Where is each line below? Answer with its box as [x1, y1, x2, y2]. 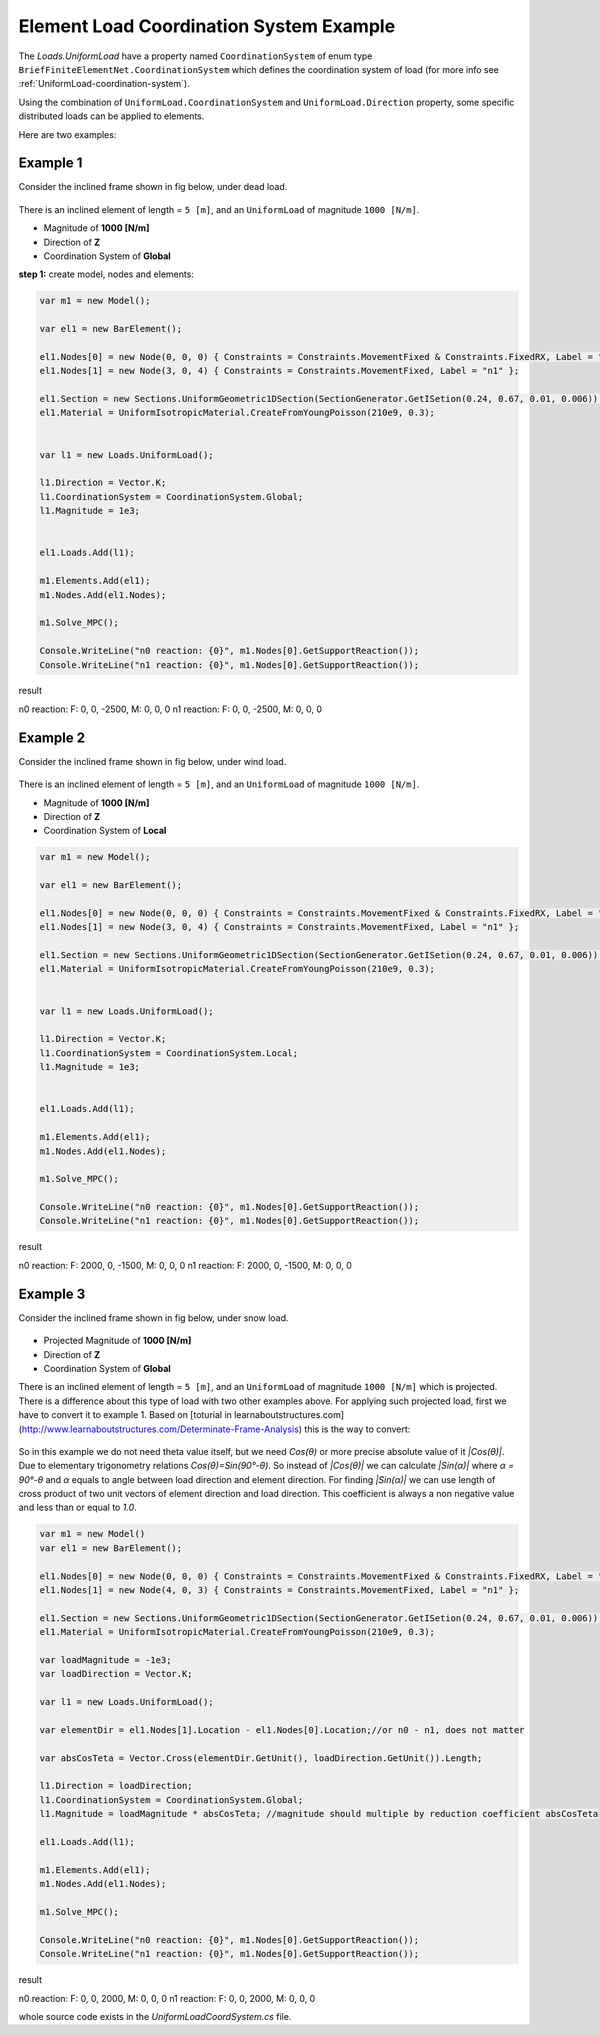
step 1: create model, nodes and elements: [18, 268, 195, 280]
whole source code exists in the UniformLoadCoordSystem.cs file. [18, 2010, 292, 2022]
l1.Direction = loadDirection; [39, 1780, 194, 1792]
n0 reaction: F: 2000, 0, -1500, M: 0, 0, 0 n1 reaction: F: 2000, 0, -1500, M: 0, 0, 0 [18, 1259, 352, 1271]
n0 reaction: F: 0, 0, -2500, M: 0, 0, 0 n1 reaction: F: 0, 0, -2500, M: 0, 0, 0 [18, 703, 323, 715]
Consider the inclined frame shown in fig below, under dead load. [18, 181, 288, 193]
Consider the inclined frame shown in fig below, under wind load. [18, 755, 287, 767]
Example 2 [18, 729, 85, 746]
